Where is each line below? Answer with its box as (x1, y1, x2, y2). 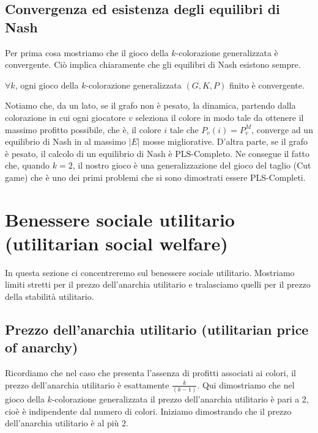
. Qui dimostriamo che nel (197, 378, 295, 391)
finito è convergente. (229, 78, 305, 91)
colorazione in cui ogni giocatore (5, 111, 126, 123)
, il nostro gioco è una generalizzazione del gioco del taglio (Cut (72, 159, 311, 172)
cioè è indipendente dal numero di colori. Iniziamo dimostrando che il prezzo (5, 404, 292, 417)
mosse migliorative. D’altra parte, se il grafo (142, 135, 308, 148)
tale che (169, 123, 199, 136)
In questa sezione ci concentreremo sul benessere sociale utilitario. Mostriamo (5, 266, 295, 278)
